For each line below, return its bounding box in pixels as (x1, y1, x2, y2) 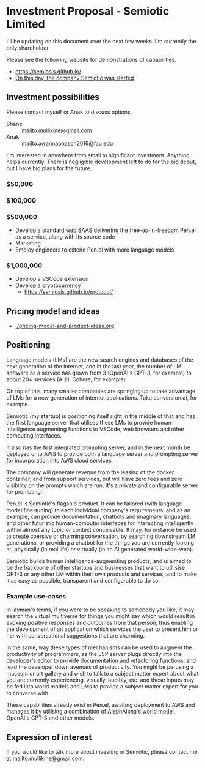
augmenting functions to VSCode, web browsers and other (36, 425, 185, 433)
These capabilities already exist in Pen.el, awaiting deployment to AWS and (6, 701, 195, 709)
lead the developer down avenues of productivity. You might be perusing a (6, 663, 194, 671)
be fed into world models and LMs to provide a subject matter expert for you (6, 683, 198, 690)
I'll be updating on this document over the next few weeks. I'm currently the (6, 37, 196, 45)
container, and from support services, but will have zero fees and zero (6, 475, 183, 482)
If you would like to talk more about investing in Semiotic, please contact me (6, 748, 198, 755)
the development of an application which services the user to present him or (6, 625, 198, 633)
